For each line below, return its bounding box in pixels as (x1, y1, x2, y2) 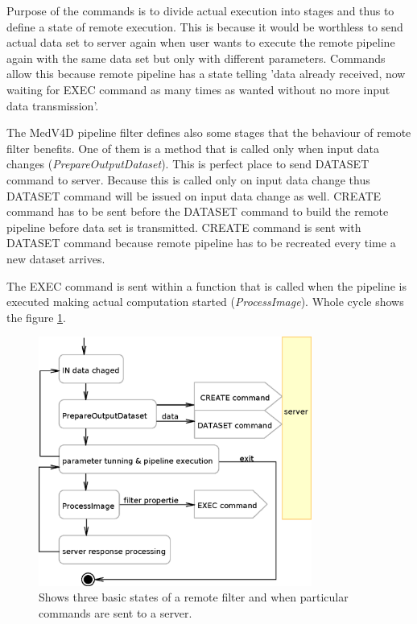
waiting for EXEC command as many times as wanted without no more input (6, 81, 390, 97)
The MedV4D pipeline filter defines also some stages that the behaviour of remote (6, 124, 411, 141)
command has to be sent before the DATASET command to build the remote (6, 203, 389, 220)
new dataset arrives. (6, 250, 105, 267)
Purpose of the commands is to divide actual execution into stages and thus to (6, 2, 394, 19)
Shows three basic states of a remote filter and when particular (39, 589, 349, 605)
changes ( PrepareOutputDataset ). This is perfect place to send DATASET (6, 155, 370, 172)
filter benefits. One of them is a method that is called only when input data (6, 139, 380, 156)
